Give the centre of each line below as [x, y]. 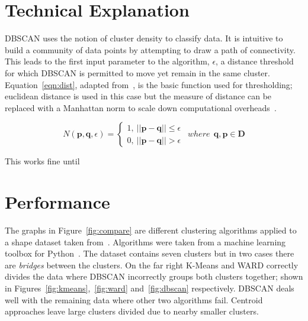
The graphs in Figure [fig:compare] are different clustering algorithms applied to [151, 230]
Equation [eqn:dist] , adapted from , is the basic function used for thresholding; [149, 84]
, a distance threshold [255, 61]
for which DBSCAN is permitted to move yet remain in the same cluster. [137, 72]
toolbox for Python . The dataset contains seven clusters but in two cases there [150, 253]
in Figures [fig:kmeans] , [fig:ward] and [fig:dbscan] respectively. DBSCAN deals [150, 288]
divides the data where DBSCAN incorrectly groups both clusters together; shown [154, 276]
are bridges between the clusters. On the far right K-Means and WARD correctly [152, 265]
